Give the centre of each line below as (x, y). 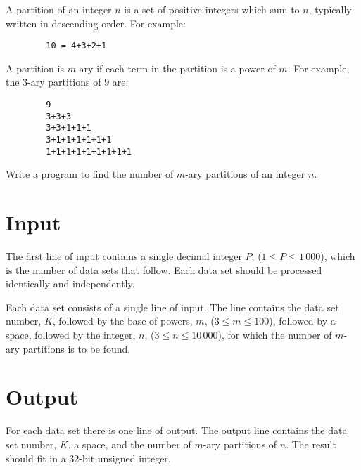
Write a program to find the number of (90, 174)
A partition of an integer (59, 9)
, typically (330, 9)
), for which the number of (275, 334)
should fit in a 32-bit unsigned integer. (88, 458)
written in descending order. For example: (96, 23)
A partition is (35, 68)
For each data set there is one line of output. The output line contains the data (177, 430)
